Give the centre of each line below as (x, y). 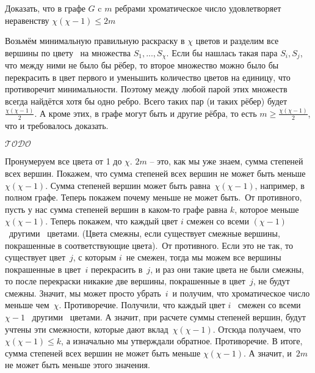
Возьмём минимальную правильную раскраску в (95, 41)
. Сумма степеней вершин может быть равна (128, 185)
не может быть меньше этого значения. (78, 365)
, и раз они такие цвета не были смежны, (227, 269)
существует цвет (35, 257)
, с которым (95, 257)
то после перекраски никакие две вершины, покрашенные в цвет (125, 281)
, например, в (280, 185)
